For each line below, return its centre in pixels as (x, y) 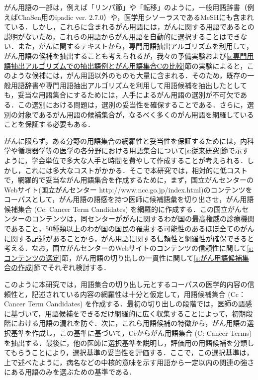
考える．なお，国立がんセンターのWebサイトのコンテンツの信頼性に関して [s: (129, 248)
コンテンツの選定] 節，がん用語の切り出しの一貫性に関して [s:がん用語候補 (123, 257)
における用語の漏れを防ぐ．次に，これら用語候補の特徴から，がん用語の (129, 323)
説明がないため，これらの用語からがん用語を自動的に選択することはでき (122, 36)
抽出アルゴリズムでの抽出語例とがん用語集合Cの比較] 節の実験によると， (129, 65)
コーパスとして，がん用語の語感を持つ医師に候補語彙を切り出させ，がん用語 (129, 199)
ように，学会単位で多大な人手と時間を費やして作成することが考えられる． (126, 160)
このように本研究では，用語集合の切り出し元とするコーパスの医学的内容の (126, 284)
